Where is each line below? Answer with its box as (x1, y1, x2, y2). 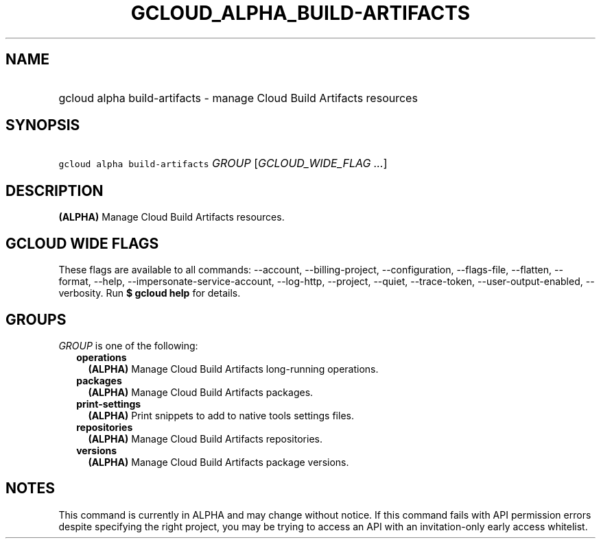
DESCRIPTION (5, 182, 104, 199)
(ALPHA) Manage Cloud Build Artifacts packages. (88, 386, 314, 398)
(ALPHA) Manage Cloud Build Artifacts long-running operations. (88, 362, 379, 375)
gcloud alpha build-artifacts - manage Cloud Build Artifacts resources (58, 90, 418, 105)
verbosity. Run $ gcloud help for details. (58, 287, 241, 299)
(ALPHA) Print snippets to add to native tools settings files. (88, 409, 354, 421)
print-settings (76, 397, 141, 410)
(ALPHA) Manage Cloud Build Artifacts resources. (58, 211, 285, 223)
